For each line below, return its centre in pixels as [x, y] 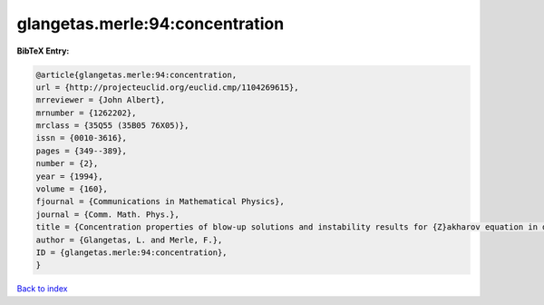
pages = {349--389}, [81, 151]
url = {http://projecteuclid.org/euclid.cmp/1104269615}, [167, 87]
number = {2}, [67, 164]
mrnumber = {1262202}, [86, 113]
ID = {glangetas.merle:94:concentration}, [131, 253]
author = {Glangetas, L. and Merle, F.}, [129, 240]
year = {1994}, [69, 176]
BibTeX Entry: [43, 51]
